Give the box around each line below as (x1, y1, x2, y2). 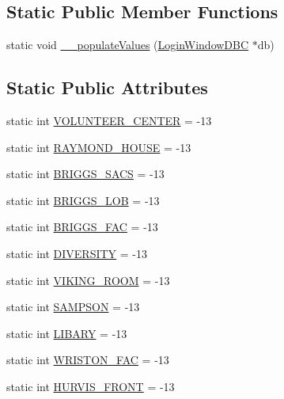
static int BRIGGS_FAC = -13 (6, 218, 158, 235)
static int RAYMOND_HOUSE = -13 (6, 139, 191, 155)
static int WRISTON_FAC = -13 (6, 351, 169, 368)
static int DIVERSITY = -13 (6, 245, 148, 261)
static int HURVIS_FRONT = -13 (6, 378, 175, 394)
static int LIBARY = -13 (6, 325, 127, 341)
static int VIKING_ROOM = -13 (6, 272, 170, 288)
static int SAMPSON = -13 (6, 298, 140, 315)
